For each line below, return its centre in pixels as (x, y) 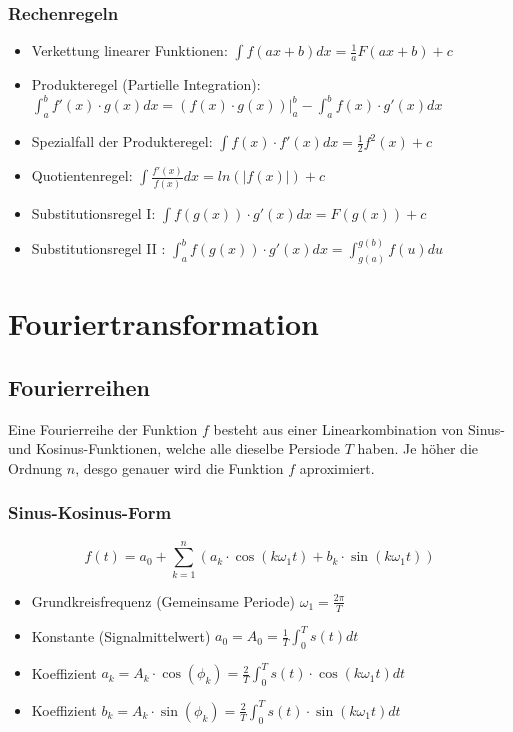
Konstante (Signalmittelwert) (121, 635)
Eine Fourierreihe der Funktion (103, 428)
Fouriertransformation (163, 323)
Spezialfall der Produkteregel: (122, 141)
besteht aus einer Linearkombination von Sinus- (359, 428)
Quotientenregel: (82, 175)
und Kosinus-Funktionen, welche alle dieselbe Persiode (174, 448)
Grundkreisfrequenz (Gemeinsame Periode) (163, 600)
